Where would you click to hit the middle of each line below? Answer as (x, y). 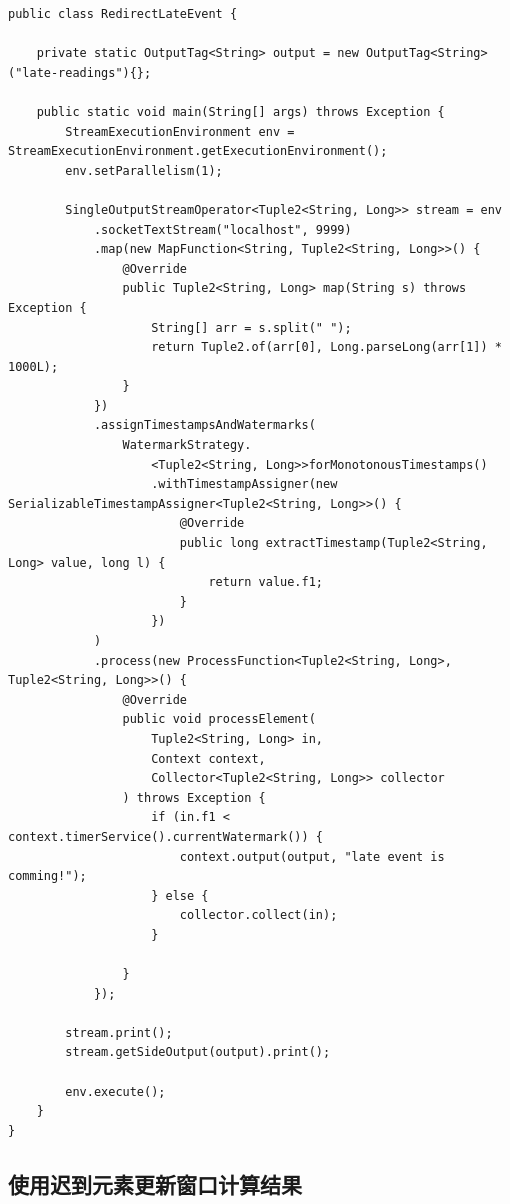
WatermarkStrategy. (187, 445)
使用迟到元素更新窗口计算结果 (155, 1183)
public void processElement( (219, 719)
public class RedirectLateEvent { (123, 14)
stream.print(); (119, 1032)
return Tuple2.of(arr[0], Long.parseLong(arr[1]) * (326, 347)
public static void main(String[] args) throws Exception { (240, 111)
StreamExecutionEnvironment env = (180, 131)
